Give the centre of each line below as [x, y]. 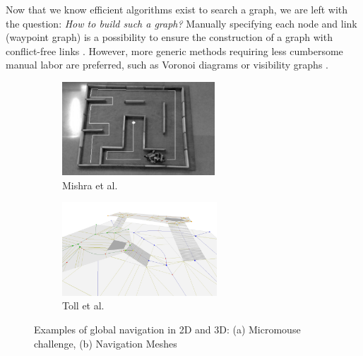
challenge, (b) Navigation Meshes [106, 343]
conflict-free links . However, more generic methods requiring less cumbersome [174, 51]
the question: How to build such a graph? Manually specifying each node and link [181, 23]
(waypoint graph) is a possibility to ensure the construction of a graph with [169, 37]
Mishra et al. [90, 185]
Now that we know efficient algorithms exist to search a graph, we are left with [177, 9]
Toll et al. [83, 305]
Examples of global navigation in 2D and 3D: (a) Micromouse [167, 329]
